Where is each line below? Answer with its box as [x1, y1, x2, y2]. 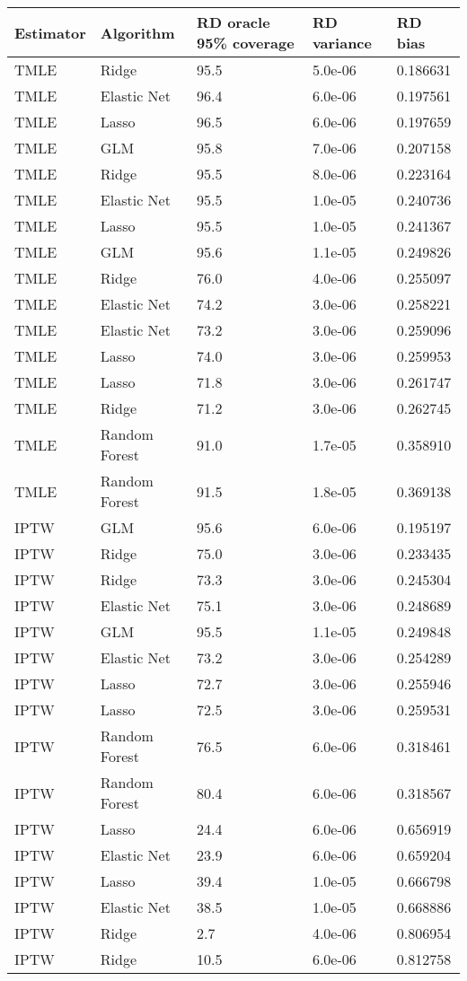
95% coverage [197, 32, 295, 53]
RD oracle [197, 12, 270, 32]
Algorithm [100, 22, 175, 43]
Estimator [14, 22, 86, 43]
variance [312, 32, 372, 53]
